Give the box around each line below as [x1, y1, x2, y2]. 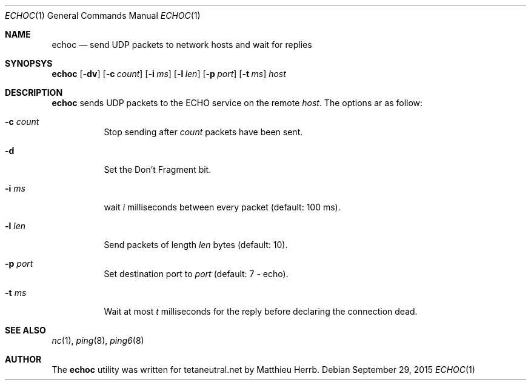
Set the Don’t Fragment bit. [104, 164, 212, 175]
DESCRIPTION [5, 87, 63, 98]
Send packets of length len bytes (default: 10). [104, 239, 288, 250]
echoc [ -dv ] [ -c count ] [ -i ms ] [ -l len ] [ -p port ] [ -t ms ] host [52, 69, 286, 79]
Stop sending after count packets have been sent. [104, 127, 303, 137]
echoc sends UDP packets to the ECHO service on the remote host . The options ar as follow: [52, 98, 423, 108]
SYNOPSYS [5, 58, 53, 69]
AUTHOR [5, 354, 42, 364]
